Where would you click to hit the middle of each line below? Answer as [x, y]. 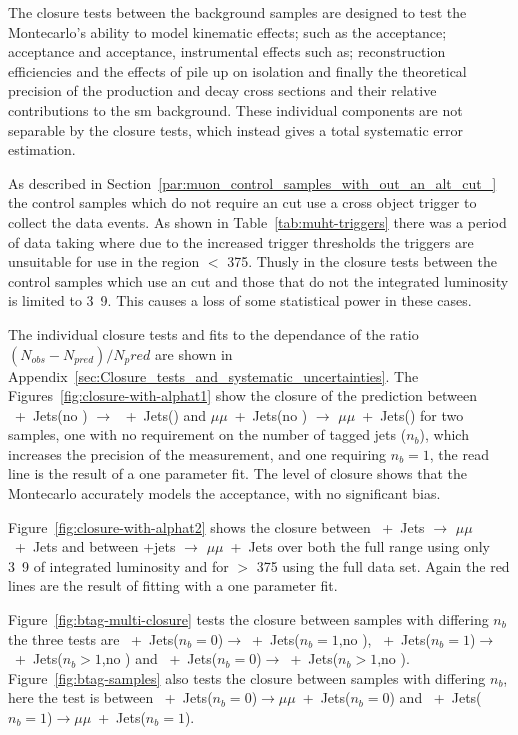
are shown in [194, 353]
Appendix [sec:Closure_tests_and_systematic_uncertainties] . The [213, 375]
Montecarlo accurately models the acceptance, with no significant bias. [224, 493]
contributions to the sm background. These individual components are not [235, 109]
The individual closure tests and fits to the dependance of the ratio [213, 333]
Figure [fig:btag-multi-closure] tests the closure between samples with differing [248, 619]
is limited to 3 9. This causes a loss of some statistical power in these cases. [240, 300]
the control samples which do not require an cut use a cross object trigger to [242, 202]
